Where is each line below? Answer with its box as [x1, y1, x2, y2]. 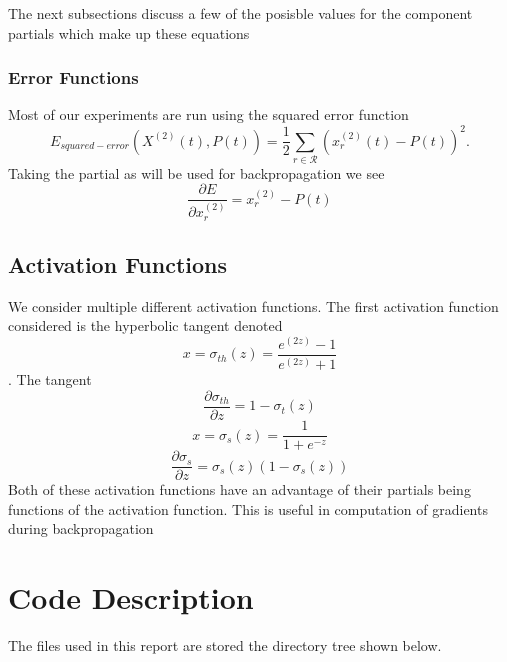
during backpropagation [8, 518, 154, 539]
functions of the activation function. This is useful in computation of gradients [8, 498, 488, 519]
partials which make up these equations [8, 22, 250, 43]
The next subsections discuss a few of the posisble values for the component [8, 3, 473, 23]
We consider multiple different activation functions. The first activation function [8, 295, 499, 316]
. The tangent [8, 369, 92, 390]
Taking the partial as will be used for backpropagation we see [8, 162, 385, 183]
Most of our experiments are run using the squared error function [8, 104, 409, 125]
